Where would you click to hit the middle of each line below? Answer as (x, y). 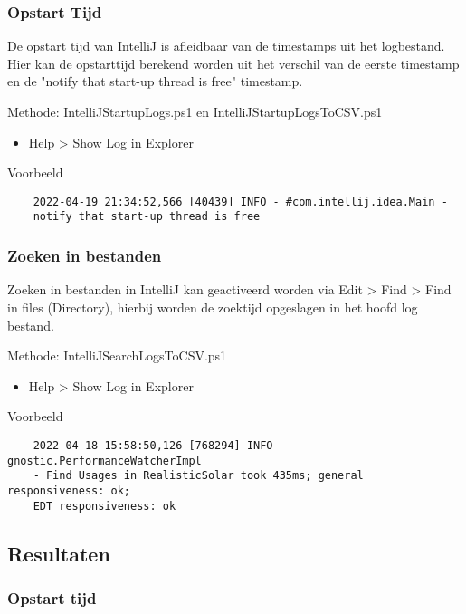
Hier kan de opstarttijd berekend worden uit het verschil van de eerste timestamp (233, 63)
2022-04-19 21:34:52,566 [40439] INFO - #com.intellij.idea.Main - (240, 201)
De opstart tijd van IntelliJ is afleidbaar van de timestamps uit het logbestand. (226, 46)
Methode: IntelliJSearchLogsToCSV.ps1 (117, 355)
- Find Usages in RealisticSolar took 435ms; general (198, 476)
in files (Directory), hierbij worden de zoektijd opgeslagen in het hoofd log (213, 307)
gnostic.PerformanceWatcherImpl (105, 460)
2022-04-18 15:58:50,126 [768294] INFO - (159, 445)
